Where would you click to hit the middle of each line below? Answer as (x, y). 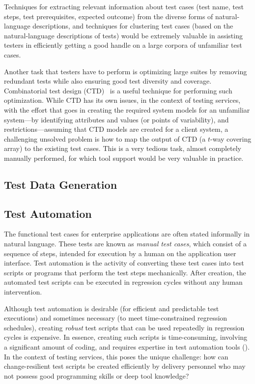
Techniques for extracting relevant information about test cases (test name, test (124, 6)
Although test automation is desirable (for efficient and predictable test (112, 308)
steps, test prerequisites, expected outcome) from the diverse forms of (109, 16)
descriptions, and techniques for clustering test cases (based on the (133, 26)
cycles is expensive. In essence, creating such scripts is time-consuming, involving (126, 337)
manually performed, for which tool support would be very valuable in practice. (124, 158)
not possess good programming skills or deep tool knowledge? (97, 375)
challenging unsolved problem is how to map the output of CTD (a (105, 138)
